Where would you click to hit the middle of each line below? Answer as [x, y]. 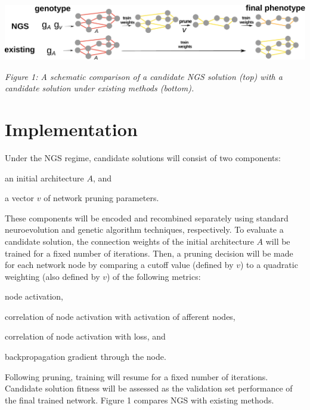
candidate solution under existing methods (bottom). [100, 88]
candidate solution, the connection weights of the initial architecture [129, 241]
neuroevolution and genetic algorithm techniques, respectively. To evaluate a [144, 229]
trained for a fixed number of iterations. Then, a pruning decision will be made [149, 253]
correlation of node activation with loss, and [85, 336]
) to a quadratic [269, 265]
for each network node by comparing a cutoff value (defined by [119, 265]
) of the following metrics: [154, 276]
